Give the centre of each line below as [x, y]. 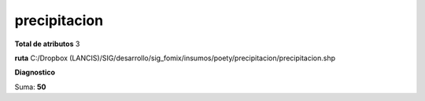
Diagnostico [35, 72]
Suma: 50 [30, 87]
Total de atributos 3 [47, 44]
